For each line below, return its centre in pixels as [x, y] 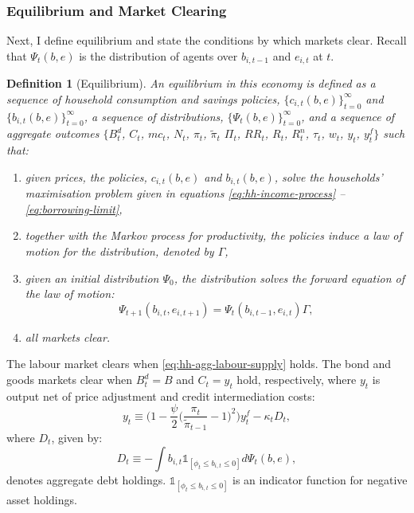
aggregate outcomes [53, 133]
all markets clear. [68, 337]
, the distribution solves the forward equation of [289, 278]
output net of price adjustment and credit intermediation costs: [161, 396]
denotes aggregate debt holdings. [86, 479]
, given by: [77, 438]
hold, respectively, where [297, 380]
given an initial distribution [92, 278]
